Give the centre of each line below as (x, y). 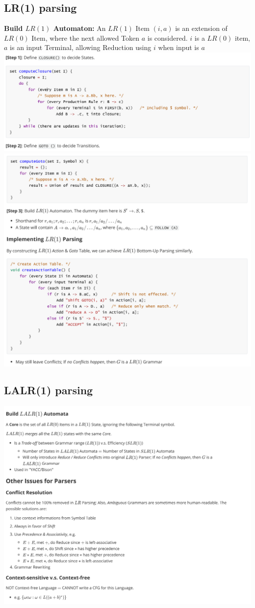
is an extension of (201, 28)
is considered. (167, 38)
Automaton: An (79, 28)
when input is (178, 47)
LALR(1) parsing (49, 390)
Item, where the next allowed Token (86, 38)
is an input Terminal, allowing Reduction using (81, 47)
